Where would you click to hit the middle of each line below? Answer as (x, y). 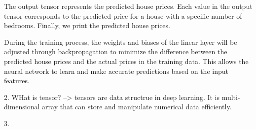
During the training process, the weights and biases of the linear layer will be (121, 42)
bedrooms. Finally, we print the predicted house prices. (87, 25)
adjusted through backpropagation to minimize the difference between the (116, 51)
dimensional (22, 107)
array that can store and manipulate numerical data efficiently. (137, 107)
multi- (231, 97)
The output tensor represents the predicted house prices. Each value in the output (128, 6)
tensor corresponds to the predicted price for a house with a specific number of (123, 16)
